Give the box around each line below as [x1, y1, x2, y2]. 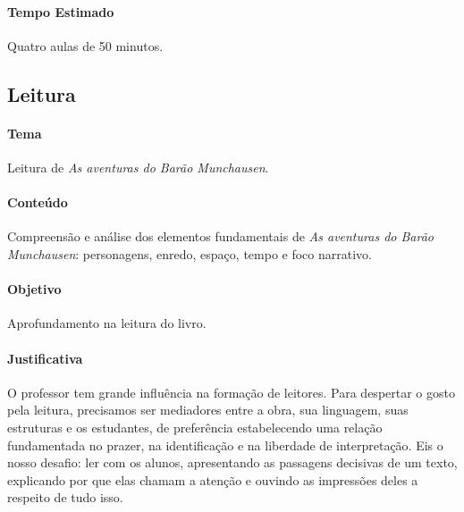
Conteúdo [7, 193, 68, 212]
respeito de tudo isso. [7, 488, 123, 507]
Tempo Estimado [7, 2, 114, 21]
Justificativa [7, 348, 83, 367]
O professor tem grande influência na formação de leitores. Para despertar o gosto [7, 382, 455, 401]
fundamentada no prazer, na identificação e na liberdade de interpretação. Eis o [7, 435, 443, 454]
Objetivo [7, 280, 62, 298]
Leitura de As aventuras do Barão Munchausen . [7, 157, 269, 176]
